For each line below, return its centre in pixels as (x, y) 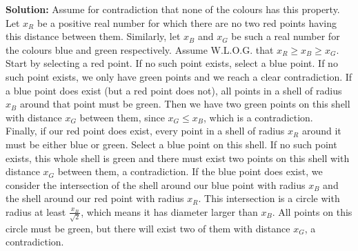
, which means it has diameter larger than (169, 211)
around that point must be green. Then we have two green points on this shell (185, 104)
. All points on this (312, 211)
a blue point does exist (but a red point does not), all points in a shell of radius (174, 90)
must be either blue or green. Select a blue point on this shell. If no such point (171, 144)
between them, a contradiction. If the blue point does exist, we (190, 171)
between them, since (122, 117)
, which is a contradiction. (258, 117)
